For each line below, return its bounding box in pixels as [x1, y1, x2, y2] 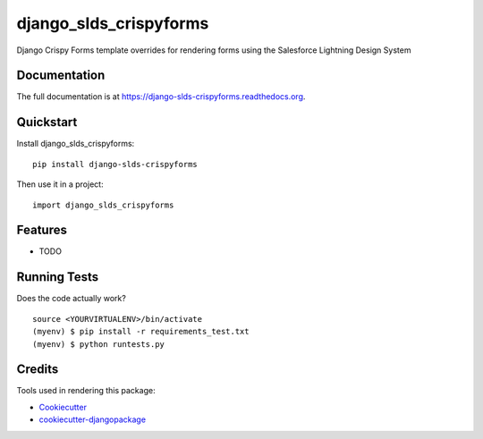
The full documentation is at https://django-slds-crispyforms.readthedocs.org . [16, 91, 306, 102]
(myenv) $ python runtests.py [32, 339, 165, 349]
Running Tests [16, 269, 98, 285]
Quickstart [16, 114, 78, 130]
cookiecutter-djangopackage [38, 414, 147, 425]
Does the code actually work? [16, 293, 127, 304]
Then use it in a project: [16, 179, 104, 190]
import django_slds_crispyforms [32, 199, 174, 210]
